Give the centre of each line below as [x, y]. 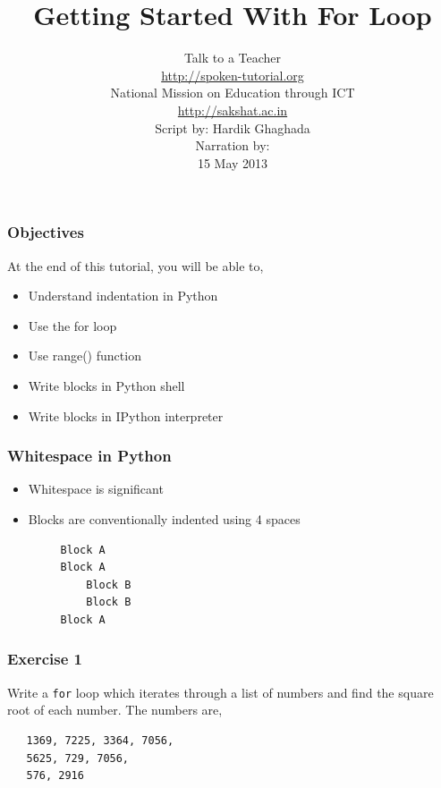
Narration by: [233, 145]
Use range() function [85, 356]
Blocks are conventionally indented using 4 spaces [164, 518]
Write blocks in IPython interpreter [126, 415]
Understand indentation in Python [123, 296]
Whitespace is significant [96, 489]
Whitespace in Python [89, 456]
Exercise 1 [45, 659]
